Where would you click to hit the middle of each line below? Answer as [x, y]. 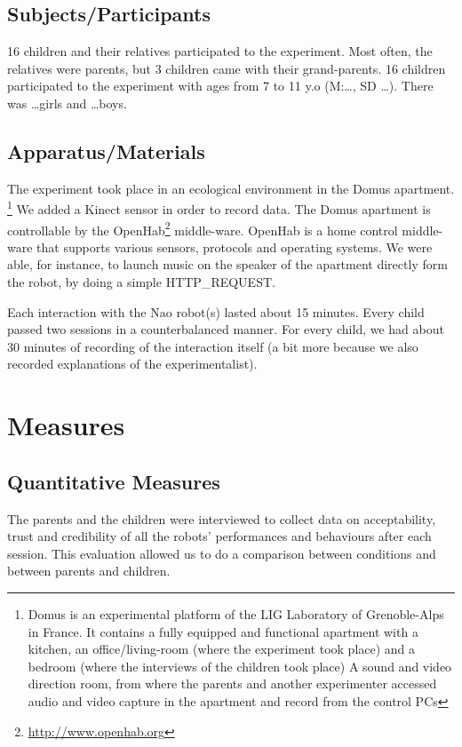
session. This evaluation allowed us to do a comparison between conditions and [222, 553]
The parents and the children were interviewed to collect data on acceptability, [222, 518]
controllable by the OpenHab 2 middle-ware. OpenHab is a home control [203, 228]
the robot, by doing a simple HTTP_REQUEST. [141, 282]
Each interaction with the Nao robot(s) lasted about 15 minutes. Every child [216, 311]
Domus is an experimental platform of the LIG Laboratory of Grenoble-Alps [236, 613]
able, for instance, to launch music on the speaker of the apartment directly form [227, 264]
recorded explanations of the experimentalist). [132, 364]
